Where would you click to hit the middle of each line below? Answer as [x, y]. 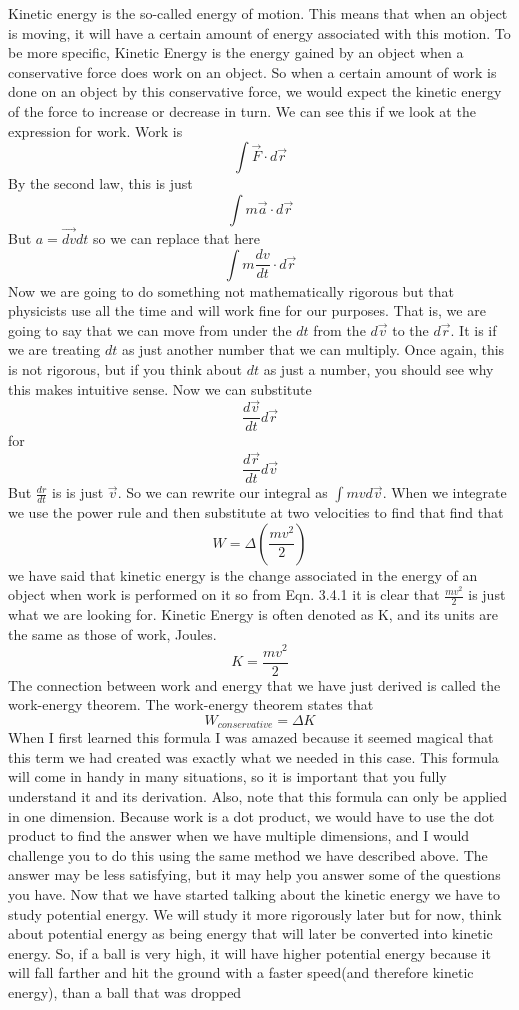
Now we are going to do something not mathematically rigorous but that [231, 290]
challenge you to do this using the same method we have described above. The [248, 854]
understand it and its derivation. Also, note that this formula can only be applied [258, 796]
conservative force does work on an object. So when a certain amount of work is [252, 71]
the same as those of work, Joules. [112, 633]
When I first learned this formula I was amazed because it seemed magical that [251, 737]
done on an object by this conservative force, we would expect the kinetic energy [255, 91]
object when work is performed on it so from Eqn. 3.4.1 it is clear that [224, 594]
